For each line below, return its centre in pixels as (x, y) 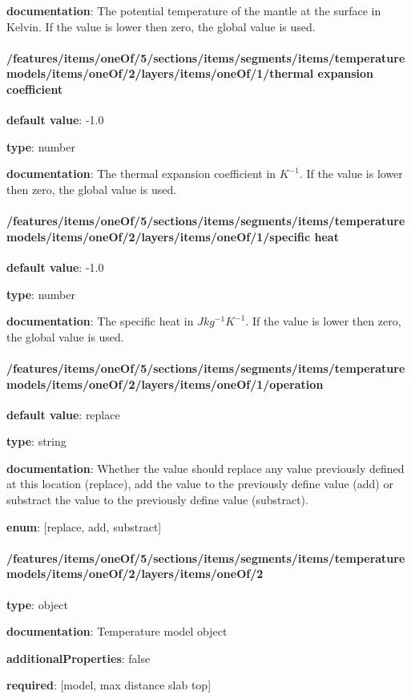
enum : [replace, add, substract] (84, 526)
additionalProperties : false (79, 658)
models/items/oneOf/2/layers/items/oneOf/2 (135, 574)
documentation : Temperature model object (117, 631)
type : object (37, 604)
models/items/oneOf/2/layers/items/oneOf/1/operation (165, 384)
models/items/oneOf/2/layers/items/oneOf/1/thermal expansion (190, 73)
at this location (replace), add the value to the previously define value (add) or (200, 484)
